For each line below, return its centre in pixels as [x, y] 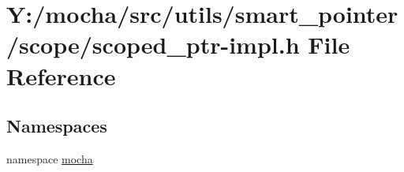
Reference [61, 75]
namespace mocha [50, 158]
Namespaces [57, 126]
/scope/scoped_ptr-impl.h [153, 45]
